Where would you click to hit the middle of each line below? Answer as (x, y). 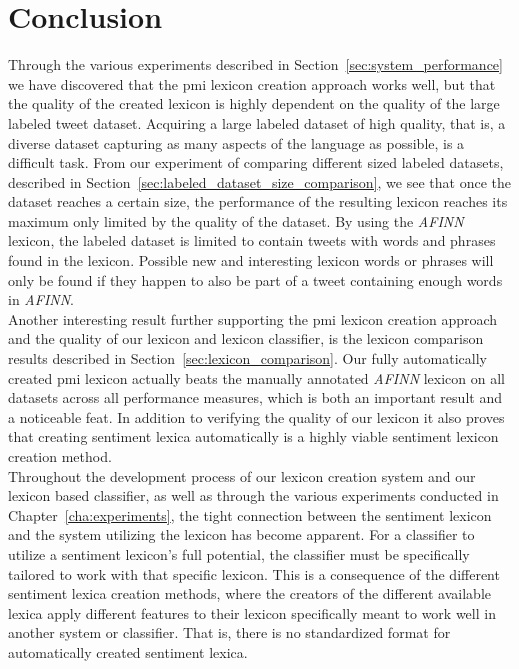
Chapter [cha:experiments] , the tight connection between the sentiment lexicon (250, 514)
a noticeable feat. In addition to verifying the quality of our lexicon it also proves (256, 416)
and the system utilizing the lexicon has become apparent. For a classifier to (241, 534)
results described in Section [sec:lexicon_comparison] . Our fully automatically (247, 358)
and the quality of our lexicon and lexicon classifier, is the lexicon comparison (246, 338)
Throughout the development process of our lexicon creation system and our (242, 475)
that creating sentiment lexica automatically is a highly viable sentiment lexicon (253, 436)
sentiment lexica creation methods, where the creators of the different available (249, 593)
